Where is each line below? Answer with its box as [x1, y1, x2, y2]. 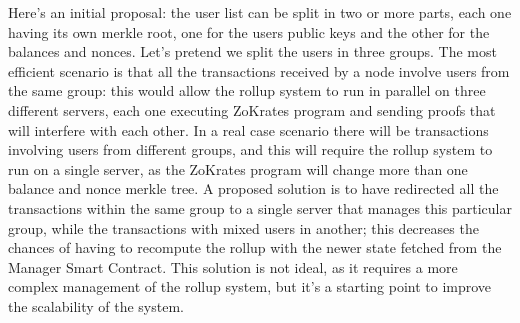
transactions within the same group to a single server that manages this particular [8, 197, 512, 218]
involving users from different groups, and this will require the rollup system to [8, 139, 493, 160]
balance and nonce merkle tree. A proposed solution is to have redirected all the [8, 178, 499, 199]
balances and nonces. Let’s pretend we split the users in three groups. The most [8, 41, 497, 62]
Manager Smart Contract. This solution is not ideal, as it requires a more [8, 256, 458, 277]
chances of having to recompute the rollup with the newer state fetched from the [8, 237, 502, 258]
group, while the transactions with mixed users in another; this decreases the [8, 217, 479, 238]
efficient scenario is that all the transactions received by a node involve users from [8, 60, 510, 81]
